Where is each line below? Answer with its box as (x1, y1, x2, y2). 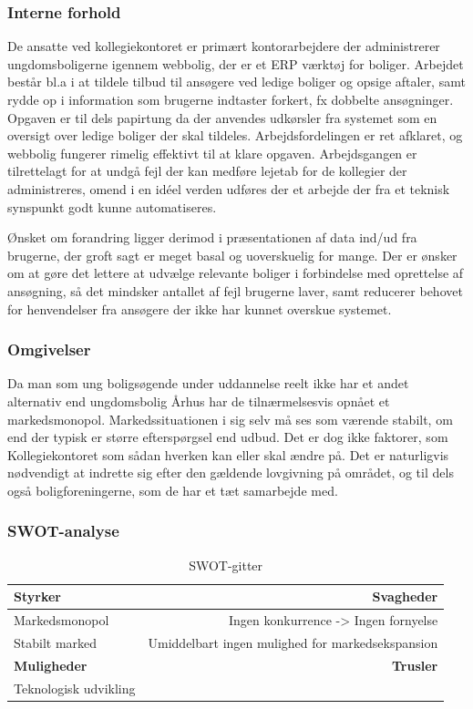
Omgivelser (7, 338, 91, 361)
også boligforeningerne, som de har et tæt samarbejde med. (7, 480, 338, 499)
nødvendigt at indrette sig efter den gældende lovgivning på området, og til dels (7, 463, 454, 482)
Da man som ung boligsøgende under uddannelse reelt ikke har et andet (7, 374, 409, 393)
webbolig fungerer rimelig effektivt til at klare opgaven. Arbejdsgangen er (7, 143, 417, 162)
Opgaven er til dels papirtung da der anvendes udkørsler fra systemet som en (7, 108, 437, 127)
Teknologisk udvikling (14, 678, 136, 697)
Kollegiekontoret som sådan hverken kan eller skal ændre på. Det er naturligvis (7, 445, 449, 464)
